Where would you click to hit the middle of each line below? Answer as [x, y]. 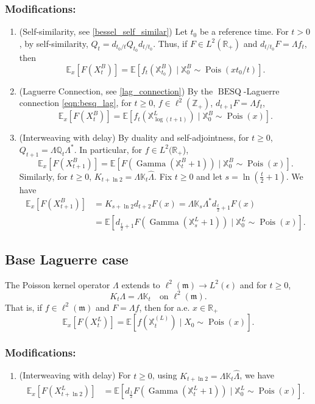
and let [209, 176]
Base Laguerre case [67, 259]
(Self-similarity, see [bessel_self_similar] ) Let [103, 31]
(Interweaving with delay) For [75, 375]
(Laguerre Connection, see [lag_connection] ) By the [116, 90]
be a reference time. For [244, 31]
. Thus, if [170, 43]
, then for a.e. [165, 307]
